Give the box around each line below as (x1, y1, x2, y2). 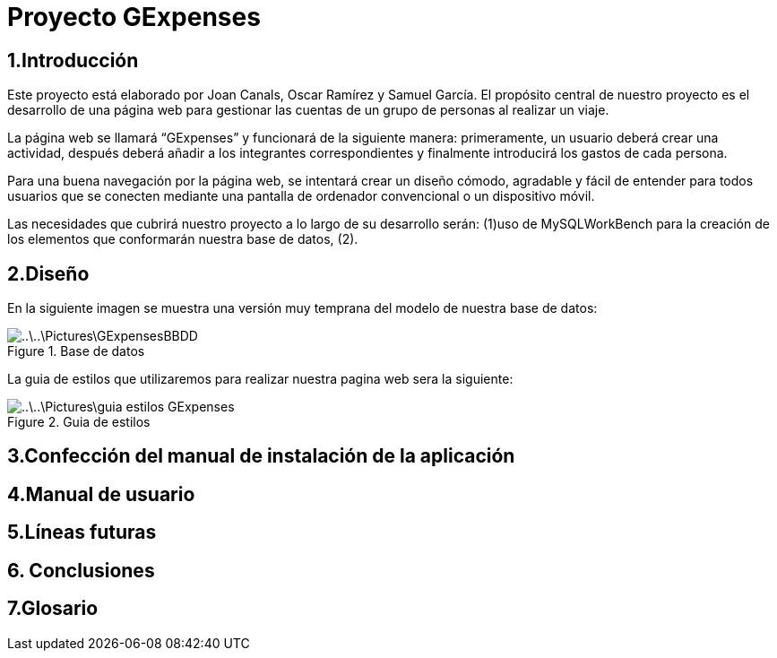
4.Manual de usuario (7, 482, 195, 506)
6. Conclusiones (7, 558, 155, 582)
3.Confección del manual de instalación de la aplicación (7, 445, 515, 468)
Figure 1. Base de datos (7, 343, 145, 359)
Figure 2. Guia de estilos (7, 414, 151, 430)
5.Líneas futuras (7, 521, 157, 544)
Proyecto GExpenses (7, 2, 261, 32)
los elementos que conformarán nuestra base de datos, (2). (7, 231, 358, 247)
